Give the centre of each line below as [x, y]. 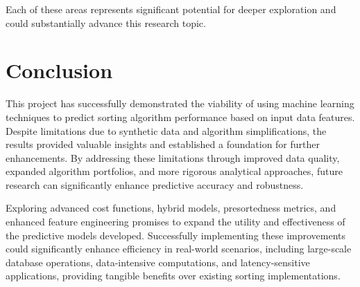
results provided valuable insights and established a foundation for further [163, 144]
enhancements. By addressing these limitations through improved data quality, [173, 157]
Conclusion [59, 70]
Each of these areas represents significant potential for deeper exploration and [171, 9]
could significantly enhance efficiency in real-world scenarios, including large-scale [179, 249]
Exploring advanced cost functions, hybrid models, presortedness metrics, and [171, 208]
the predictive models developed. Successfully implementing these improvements [176, 235]
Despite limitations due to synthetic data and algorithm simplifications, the [166, 130]
